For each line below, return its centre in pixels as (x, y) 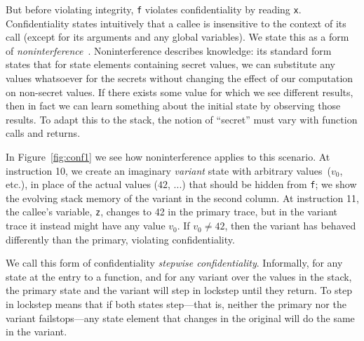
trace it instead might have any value (86, 226)
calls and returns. (43, 133)
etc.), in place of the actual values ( (82, 184)
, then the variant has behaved (290, 226)
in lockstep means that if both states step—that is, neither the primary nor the (176, 304)
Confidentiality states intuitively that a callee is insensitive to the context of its (176, 23)
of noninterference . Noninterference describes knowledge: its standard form (169, 50)
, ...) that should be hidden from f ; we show (262, 184)
